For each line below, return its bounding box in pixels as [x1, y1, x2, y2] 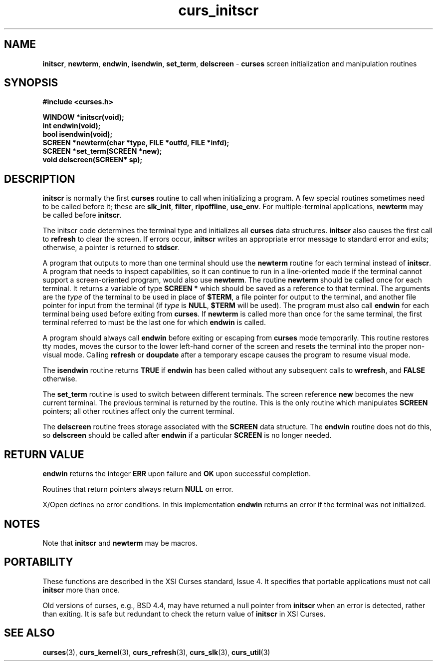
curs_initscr [178, 2, 259, 19]
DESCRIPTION [4, 172, 75, 185]
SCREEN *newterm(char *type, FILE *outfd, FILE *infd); [42, 138, 229, 147]
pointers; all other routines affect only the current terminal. [42, 407, 234, 416]
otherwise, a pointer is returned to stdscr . [42, 243, 180, 252]
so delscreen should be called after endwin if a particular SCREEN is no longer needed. [42, 431, 332, 440]
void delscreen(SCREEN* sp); [42, 155, 143, 164]
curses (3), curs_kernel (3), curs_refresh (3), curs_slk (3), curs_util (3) [42, 648, 270, 657]
